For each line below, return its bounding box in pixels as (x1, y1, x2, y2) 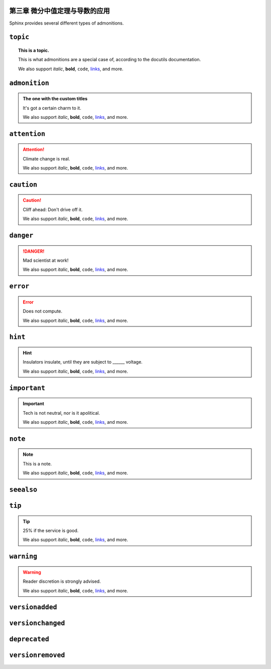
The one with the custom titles (23, 96, 88, 102)
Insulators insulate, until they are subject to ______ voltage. (23, 359, 143, 365)
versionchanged (9, 619, 65, 627)
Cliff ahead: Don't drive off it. (23, 206, 83, 213)
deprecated (9, 635, 50, 643)
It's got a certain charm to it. (23, 105, 81, 111)
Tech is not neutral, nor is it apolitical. (23, 410, 100, 416)
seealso (9, 485, 38, 494)
